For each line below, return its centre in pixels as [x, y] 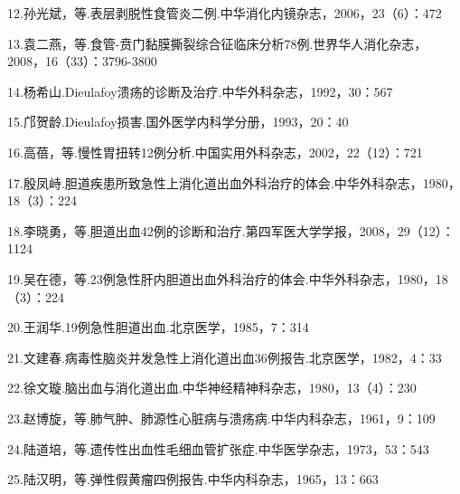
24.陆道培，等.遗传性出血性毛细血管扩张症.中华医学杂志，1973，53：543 [218, 448]
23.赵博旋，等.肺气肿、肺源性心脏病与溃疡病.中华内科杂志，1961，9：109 [221, 418]
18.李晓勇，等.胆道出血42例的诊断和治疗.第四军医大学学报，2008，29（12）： [231, 230]
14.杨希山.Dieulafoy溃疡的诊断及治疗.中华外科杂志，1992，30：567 [200, 91]
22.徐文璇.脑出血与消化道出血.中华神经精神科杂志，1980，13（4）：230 [212, 388]
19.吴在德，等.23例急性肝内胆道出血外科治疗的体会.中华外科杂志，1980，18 [228, 278]
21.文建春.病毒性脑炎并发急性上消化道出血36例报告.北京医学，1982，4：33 [225, 357]
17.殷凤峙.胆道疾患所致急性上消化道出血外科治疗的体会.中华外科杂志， [215, 182]
